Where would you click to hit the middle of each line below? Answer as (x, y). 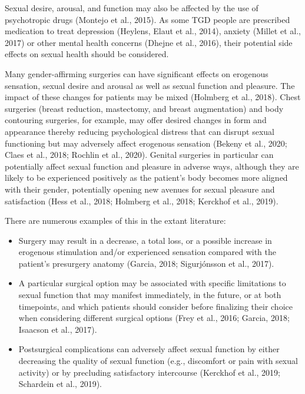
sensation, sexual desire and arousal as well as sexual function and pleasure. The (150, 85)
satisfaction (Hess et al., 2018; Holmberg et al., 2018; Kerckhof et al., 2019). (142, 201)
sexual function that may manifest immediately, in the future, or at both (150, 295)
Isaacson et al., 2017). (58, 329)
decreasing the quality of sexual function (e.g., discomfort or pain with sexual (158, 361)
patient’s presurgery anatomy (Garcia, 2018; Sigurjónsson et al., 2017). (146, 263)
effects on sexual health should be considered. (87, 54)
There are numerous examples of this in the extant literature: (115, 221)
